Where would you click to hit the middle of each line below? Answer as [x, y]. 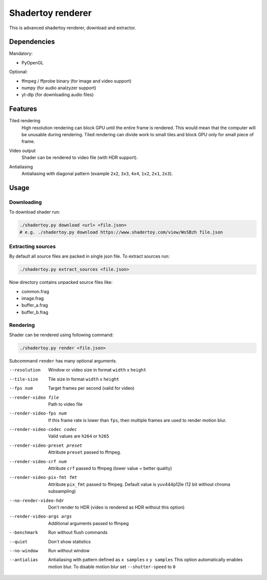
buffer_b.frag [35, 312]
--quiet [19, 542]
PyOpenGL [33, 62]
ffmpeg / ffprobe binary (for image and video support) [77, 81]
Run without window [69, 550]
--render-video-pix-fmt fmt [43, 477]
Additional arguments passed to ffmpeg [89, 523]
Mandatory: [21, 53]
